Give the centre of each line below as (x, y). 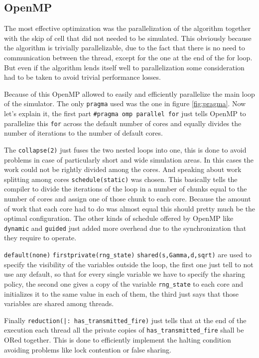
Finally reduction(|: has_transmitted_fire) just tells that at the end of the (125, 320)
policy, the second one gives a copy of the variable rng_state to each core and (124, 283)
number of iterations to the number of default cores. (83, 133)
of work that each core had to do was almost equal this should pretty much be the (129, 208)
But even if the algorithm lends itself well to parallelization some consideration (124, 67)
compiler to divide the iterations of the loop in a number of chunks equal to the (126, 189)
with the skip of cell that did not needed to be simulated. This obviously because (128, 38)
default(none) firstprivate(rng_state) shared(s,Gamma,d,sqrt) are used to (128, 255)
